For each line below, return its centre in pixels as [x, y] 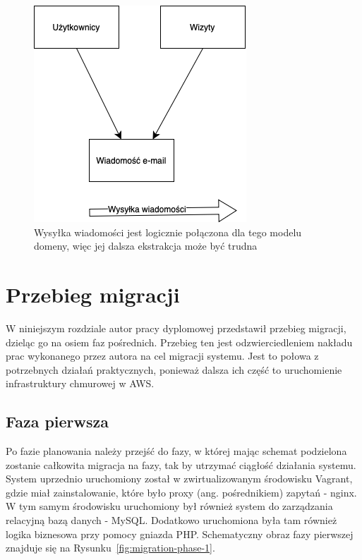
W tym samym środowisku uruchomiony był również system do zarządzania [169, 506]
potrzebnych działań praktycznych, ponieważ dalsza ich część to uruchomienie [174, 369]
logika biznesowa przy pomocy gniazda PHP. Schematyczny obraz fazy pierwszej [180, 534]
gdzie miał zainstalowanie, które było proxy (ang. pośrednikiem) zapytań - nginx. [181, 492]
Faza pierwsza [58, 421]
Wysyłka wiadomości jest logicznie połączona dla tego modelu [168, 232]
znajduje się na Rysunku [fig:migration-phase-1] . [110, 548]
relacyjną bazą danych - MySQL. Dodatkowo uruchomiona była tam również [171, 520]
